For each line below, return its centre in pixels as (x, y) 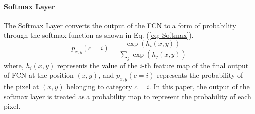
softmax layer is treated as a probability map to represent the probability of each (127, 96)
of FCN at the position (39, 75)
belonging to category (99, 86)
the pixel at (22, 86)
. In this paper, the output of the (199, 86)
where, (14, 65)
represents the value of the (97, 65)
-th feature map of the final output (195, 65)
